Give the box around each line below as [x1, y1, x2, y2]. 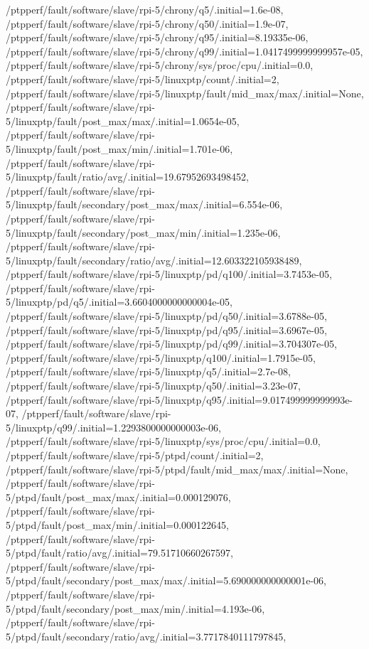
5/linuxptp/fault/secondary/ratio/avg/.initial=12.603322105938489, [6, 252, 302, 267]
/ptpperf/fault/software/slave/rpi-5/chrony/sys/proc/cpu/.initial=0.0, [6, 58, 314, 73]
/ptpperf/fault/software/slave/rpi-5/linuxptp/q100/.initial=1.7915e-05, [6, 350, 316, 365]
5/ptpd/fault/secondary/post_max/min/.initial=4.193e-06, [6, 601, 265, 616]
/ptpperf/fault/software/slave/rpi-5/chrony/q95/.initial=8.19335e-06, [6, 30, 309, 45]
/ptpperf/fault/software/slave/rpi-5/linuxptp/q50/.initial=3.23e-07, [6, 378, 301, 393]
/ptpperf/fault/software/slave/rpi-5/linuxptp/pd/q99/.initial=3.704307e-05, [6, 336, 337, 351]
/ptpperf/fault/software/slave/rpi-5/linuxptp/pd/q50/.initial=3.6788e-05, [6, 309, 327, 323]
